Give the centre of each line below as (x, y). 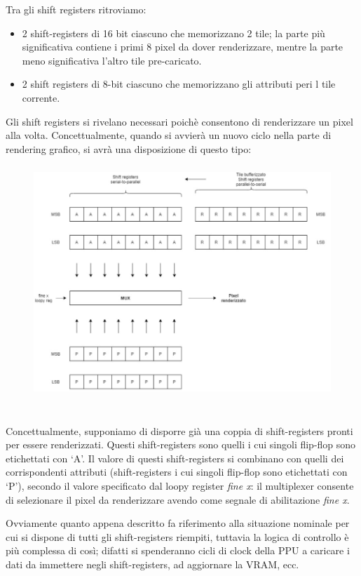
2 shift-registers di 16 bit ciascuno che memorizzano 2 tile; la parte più (173, 33)
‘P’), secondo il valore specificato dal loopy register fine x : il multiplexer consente (180, 485)
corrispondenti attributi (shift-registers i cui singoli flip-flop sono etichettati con (177, 472)
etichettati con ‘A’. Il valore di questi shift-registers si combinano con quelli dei (175, 458)
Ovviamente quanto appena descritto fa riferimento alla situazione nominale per (178, 523)
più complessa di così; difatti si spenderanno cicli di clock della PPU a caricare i (178, 550)
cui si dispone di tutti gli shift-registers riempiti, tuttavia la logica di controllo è (177, 536)
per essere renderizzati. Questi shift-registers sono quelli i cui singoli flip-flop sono (181, 444)
